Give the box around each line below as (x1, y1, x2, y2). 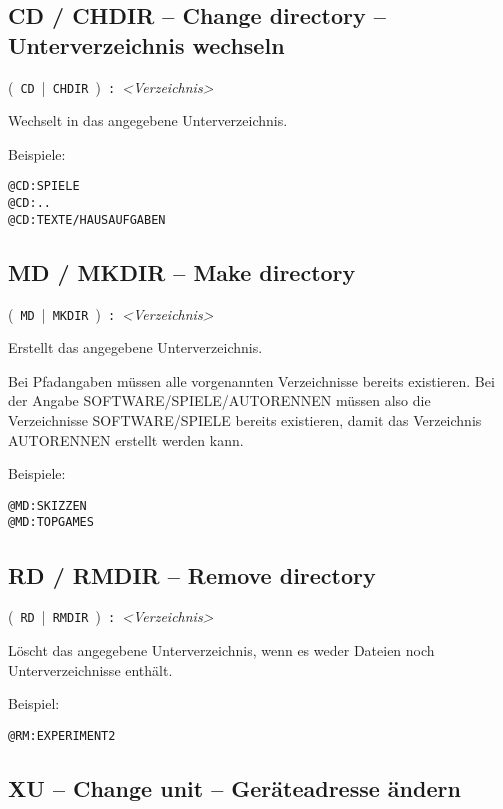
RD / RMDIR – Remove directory (8, 559, 376, 590)
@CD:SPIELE (8, 179, 80, 194)
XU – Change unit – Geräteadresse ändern (8, 772, 461, 803)
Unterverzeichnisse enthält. (8, 659, 173, 680)
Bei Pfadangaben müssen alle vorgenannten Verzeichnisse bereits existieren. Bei (8, 370, 495, 391)
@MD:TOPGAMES (8, 515, 94, 530)
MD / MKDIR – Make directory (8, 256, 356, 287)
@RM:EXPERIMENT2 (8, 728, 116, 743)
